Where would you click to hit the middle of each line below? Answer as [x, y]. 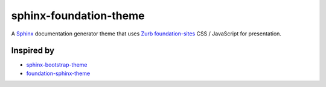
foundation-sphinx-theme [58, 73]
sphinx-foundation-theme [78, 16]
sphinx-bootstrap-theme [57, 65]
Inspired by [33, 51]
